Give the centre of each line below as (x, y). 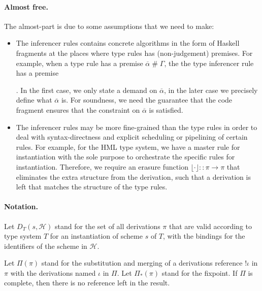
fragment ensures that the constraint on (78, 109)
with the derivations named (53, 272)
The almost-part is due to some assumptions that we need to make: (109, 26)
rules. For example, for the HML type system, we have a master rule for (128, 147)
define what (34, 100)
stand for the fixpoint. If (200, 272)
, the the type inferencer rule (209, 63)
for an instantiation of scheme (96, 236)
